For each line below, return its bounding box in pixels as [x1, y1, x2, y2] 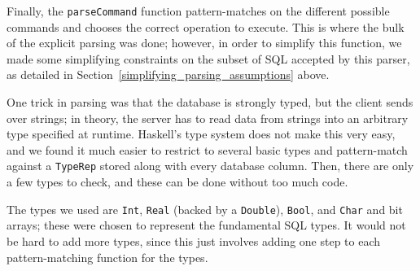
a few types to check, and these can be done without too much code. [7, 173, 348, 190]
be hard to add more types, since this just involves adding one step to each [7, 232, 381, 249]
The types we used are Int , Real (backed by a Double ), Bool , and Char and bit [7, 200, 403, 217]
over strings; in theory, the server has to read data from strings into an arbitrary [7, 109, 409, 126]
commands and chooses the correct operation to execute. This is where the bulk [7, 18, 405, 35]
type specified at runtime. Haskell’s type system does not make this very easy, [7, 125, 396, 142]
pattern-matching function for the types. [7, 248, 208, 265]
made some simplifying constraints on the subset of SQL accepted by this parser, [7, 50, 410, 67]
